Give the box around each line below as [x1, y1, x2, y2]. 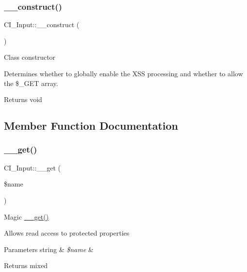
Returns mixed [4, 260, 48, 271]
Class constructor [4, 52, 56, 62]
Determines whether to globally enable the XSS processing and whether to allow [4, 68, 243, 78]
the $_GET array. [4, 78, 58, 88]
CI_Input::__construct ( [4, 19, 80, 30]
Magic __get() [4, 211, 49, 221]
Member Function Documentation [4, 118, 179, 133]
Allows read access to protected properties [4, 228, 130, 238]
